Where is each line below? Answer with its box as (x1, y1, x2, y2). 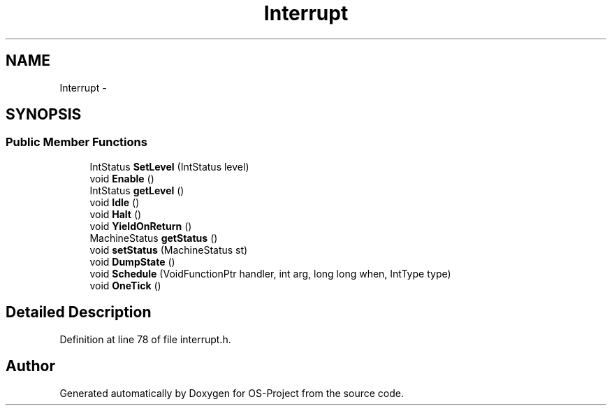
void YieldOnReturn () (89, 219, 192, 232)
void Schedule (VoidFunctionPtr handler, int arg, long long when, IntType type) (89, 267, 451, 280)
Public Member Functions (6, 135, 147, 150)
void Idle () (89, 196, 140, 208)
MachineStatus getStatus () (89, 231, 218, 244)
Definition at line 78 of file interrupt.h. (59, 333, 231, 345)
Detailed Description (6, 303, 152, 322)
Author (6, 357, 55, 375)
